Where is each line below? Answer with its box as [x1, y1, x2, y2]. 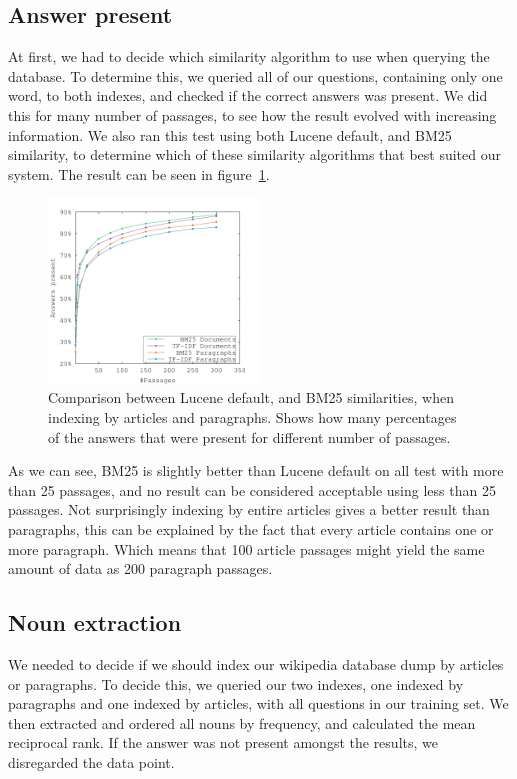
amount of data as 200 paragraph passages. [8, 558, 273, 579]
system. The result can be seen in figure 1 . [8, 163, 270, 184]
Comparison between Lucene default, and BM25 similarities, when [48, 387, 454, 408]
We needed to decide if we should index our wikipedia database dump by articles [8, 654, 504, 674]
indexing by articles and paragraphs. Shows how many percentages [48, 407, 457, 428]
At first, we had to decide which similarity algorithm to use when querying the [8, 46, 490, 67]
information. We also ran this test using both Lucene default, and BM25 [8, 124, 452, 145]
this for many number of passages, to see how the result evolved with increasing [8, 104, 497, 125]
